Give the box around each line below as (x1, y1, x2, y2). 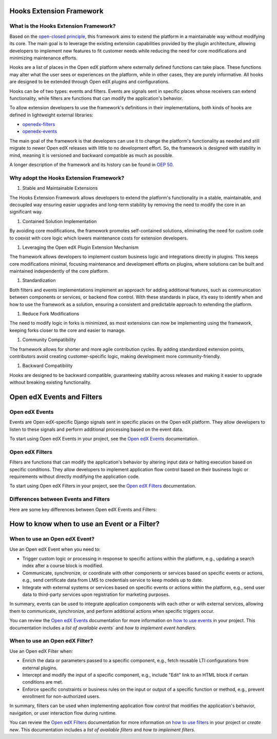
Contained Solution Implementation (22, 218, 97, 224)
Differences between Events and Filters (9, 495, 110, 503)
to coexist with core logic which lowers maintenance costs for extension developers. (9, 235, 188, 241)
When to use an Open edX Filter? (9, 637, 93, 645)
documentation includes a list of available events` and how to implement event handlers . (9, 625, 197, 631)
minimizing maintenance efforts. (9, 54, 78, 61)
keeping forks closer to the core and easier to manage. (9, 327, 126, 333)
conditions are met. (22, 679, 64, 685)
